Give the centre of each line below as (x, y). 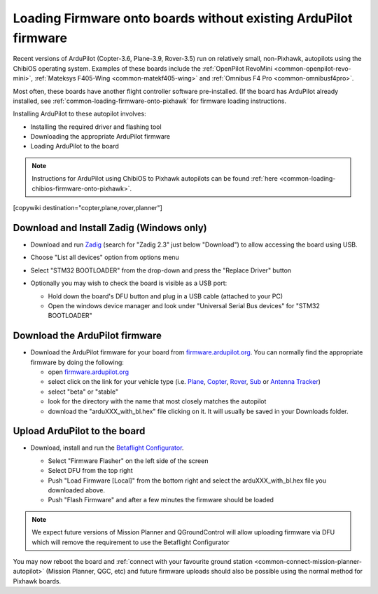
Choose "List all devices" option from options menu (105, 257)
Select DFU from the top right (90, 471)
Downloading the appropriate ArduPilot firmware (100, 137)
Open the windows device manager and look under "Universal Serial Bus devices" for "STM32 (184, 305)
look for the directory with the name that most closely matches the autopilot (157, 401)
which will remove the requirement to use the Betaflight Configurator (131, 542)
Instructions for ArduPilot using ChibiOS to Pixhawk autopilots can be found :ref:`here (155, 179)
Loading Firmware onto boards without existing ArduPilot (183, 18)
